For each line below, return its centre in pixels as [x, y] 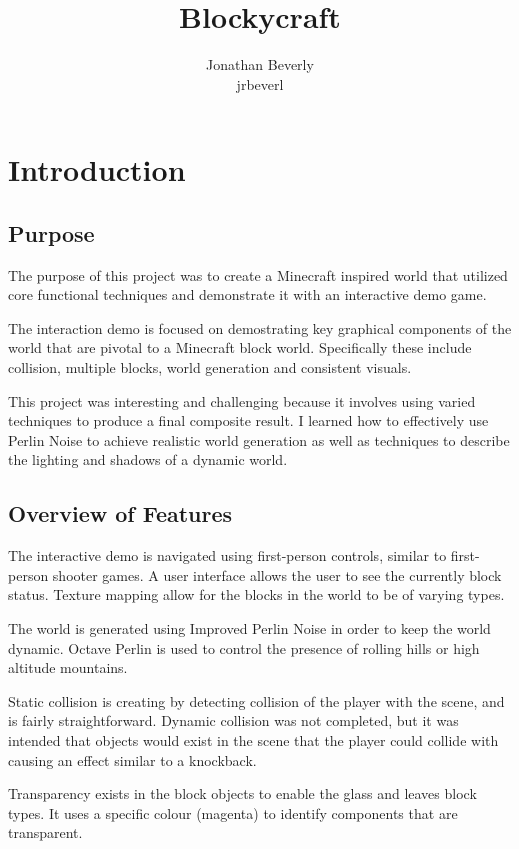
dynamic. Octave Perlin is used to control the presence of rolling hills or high [244, 647]
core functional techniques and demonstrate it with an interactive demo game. [247, 294]
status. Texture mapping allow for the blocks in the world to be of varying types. [256, 594]
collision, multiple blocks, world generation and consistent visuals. [210, 367]
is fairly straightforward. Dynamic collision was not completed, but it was [233, 720]
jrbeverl [260, 83]
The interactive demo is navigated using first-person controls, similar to [227, 555]
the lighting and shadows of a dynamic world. [148, 459]
